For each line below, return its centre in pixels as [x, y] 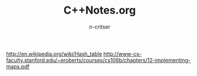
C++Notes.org [100, 10]
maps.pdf [18, 66]
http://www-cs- [123, 53]
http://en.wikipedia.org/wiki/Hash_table [54, 53]
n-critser [100, 27]
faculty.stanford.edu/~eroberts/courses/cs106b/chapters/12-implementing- [99, 60]
